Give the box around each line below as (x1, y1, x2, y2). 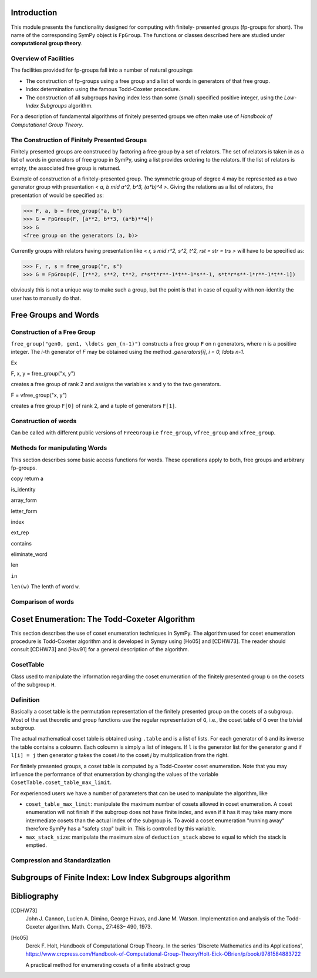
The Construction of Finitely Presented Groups (11, 136, 147, 144)
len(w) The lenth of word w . (11, 583, 80, 590)
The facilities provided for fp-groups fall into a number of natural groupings (11, 66, 193, 73)
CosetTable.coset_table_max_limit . (11, 779, 112, 786)
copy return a (11, 475, 44, 482)
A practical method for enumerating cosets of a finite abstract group (25, 961, 191, 968)
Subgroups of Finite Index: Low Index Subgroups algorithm (11, 873, 231, 883)
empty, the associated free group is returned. (11, 165, 121, 172)
